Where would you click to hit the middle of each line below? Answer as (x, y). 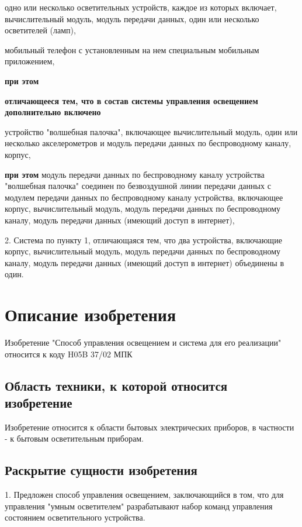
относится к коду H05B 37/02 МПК (69, 354)
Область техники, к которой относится (116, 385)
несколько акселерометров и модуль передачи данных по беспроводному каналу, (148, 143)
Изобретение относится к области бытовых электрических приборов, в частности (150, 427)
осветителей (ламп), (40, 30)
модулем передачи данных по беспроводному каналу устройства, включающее (144, 197)
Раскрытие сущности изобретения (101, 470)
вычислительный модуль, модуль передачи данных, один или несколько (132, 18)
